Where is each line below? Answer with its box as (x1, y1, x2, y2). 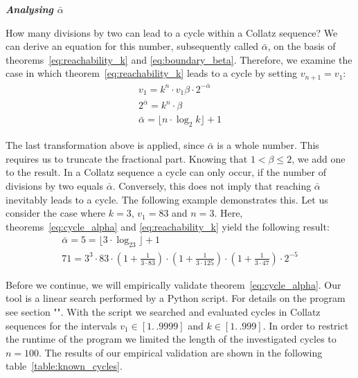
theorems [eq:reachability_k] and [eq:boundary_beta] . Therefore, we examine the (6, 52, 352, 66)
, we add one (292, 151, 346, 165)
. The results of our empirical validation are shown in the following (39, 345, 323, 359)
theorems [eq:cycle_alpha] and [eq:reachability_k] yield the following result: (6, 219, 330, 233)
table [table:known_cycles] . (6, 359, 123, 373)
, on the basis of (267, 39, 336, 53)
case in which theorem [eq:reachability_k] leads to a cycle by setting (6, 66, 298, 80)
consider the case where (6, 206, 106, 220)
